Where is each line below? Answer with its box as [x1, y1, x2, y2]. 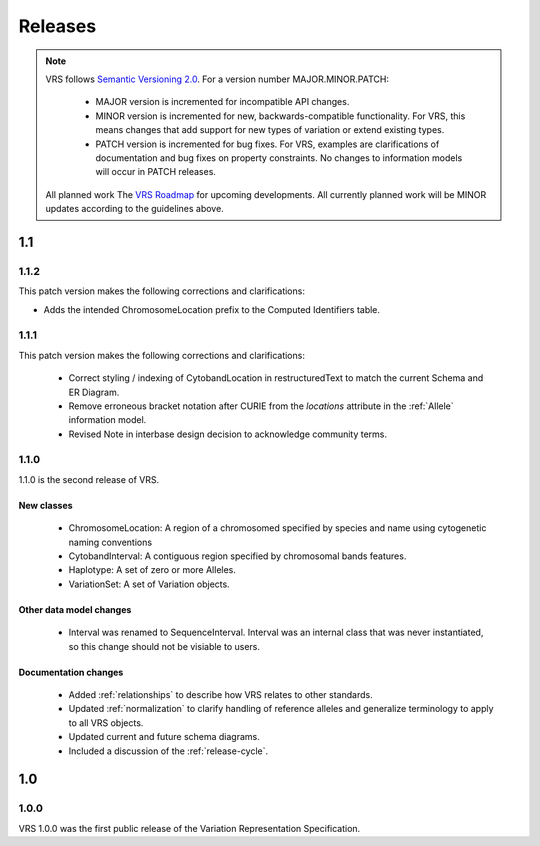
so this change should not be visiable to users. [68, 640, 260, 652]
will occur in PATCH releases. [95, 166, 217, 178]
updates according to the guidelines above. [45, 203, 224, 215]
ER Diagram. [68, 386, 120, 398]
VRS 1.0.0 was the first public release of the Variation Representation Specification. [18, 822, 361, 834]
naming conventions [68, 536, 153, 548]
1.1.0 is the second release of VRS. [18, 473, 160, 485]
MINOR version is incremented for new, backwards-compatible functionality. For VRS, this [95, 110, 466, 122]
